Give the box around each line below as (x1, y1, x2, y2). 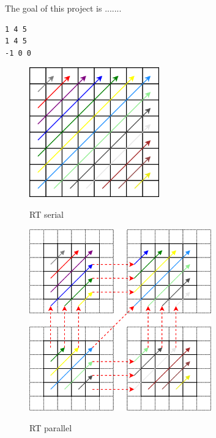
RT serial (29, 207, 64, 220)
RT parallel (29, 421, 72, 434)
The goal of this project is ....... (5, 2, 122, 14)
